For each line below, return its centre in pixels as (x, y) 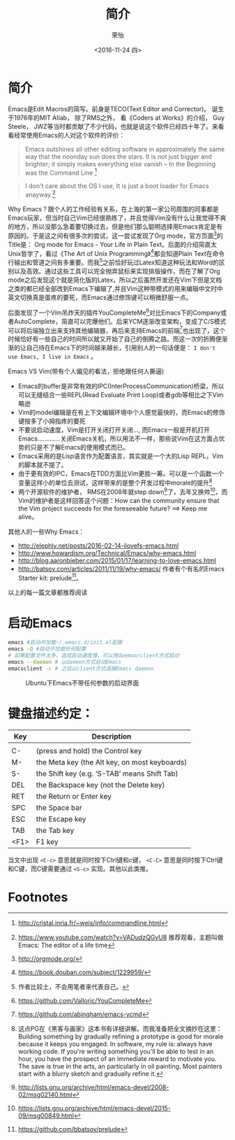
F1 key (47, 841)
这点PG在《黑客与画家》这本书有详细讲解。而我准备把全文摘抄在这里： (120, 1029)
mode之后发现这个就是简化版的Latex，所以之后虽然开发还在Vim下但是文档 (115, 280)
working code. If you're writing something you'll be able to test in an (116, 1052)
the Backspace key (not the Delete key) (100, 785)
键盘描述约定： (51, 713)
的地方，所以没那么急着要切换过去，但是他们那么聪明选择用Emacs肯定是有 (115, 227)
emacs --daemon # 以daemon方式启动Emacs (65, 662)
